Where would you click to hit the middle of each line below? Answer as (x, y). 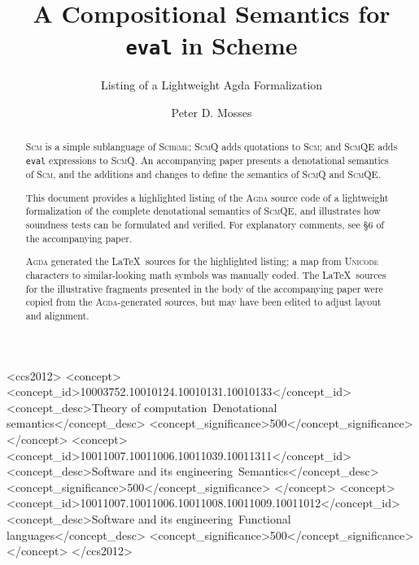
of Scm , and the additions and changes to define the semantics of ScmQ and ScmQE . (203, 174)
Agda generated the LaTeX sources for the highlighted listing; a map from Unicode (202, 261)
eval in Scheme (212, 45)
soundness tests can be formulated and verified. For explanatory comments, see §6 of (205, 225)
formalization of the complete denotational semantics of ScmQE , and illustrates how (203, 211)
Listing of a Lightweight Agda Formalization (212, 85)
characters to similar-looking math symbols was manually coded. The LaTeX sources (206, 274)
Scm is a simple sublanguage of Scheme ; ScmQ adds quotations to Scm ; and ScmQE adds (212, 147)
